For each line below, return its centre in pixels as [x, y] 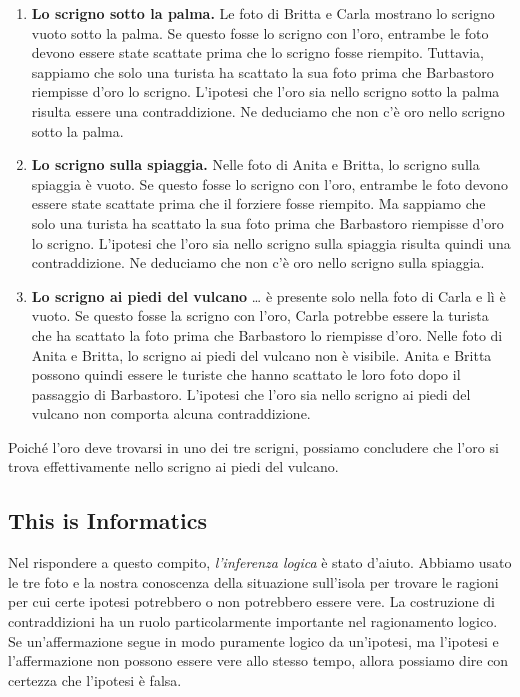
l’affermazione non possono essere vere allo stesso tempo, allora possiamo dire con [258, 660]
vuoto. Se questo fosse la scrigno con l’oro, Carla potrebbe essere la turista [260, 315]
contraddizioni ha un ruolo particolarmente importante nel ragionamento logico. [253, 621]
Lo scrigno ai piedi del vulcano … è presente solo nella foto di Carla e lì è [268, 295]
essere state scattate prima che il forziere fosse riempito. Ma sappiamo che [258, 203]
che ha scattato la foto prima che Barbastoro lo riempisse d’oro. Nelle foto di [267, 334]
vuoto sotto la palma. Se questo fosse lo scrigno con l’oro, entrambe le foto [260, 32]
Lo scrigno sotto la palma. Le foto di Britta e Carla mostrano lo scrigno [263, 13]
